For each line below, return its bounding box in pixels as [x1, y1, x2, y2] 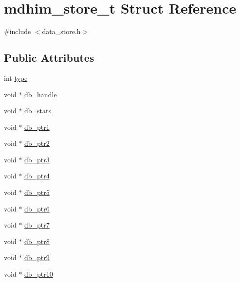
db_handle [24, 89, 57, 99]
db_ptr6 [24, 203, 50, 213]
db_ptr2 [24, 138, 50, 148]
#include [4, 26, 31, 36]
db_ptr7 [24, 220, 50, 230]
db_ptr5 [24, 187, 50, 197]
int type [4, 72, 28, 83]
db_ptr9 [24, 252, 50, 263]
